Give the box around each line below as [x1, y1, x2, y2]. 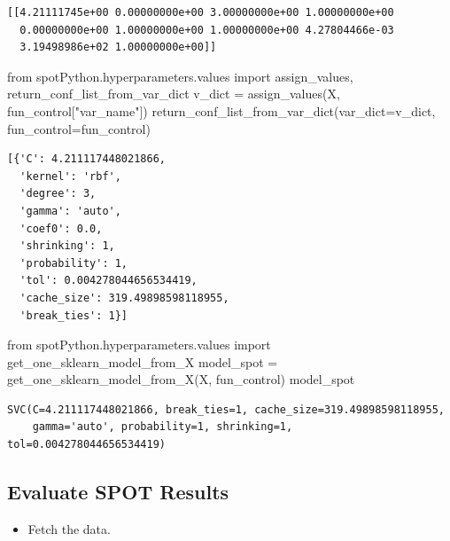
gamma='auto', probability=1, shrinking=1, [32, 420, 293, 434]
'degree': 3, [19, 187, 97, 200]
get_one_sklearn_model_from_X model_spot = [7, 352, 278, 371]
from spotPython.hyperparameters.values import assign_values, [7, 67, 353, 85]
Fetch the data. [27, 519, 111, 537]
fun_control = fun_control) [7, 119, 151, 137]
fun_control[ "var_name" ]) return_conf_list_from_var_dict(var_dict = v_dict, [7, 101, 436, 120]
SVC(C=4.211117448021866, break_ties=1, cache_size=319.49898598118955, [7, 403, 445, 416]
